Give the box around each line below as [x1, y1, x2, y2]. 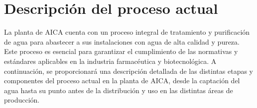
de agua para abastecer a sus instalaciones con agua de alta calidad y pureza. [4, 36, 240, 47]
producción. [4, 95, 40, 105]
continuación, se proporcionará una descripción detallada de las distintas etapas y [4, 65, 253, 76]
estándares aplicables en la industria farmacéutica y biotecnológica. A [4, 55, 217, 66]
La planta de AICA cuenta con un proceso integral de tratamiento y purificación [4, 27, 250, 37]
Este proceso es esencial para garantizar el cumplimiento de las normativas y [4, 46, 238, 56]
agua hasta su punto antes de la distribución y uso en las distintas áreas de [4, 85, 233, 95]
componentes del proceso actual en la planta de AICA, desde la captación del [4, 75, 240, 86]
